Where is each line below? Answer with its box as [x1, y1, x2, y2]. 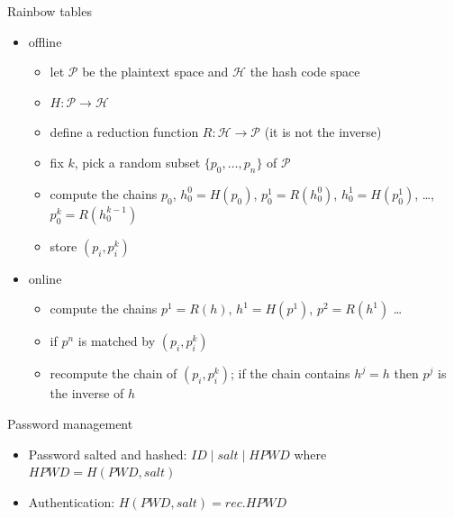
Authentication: [28, 492, 115, 511]
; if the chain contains [230, 364, 350, 383]
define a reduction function [50, 123, 199, 141]
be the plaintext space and [82, 62, 229, 81]
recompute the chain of [50, 364, 177, 383]
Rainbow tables [7, 2, 92, 20]
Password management [7, 413, 133, 432]
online [28, 268, 62, 287]
